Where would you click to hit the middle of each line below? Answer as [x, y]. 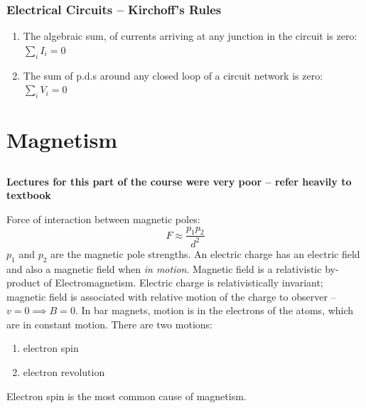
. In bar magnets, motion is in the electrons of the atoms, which [214, 310]
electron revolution [64, 372]
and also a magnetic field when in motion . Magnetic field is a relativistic [164, 268]
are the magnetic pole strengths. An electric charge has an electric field [205, 253]
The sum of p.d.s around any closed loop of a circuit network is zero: [173, 75]
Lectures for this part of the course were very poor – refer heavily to [179, 181]
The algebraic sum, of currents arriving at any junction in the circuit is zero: [190, 36]
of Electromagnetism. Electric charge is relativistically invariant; [183, 283]
